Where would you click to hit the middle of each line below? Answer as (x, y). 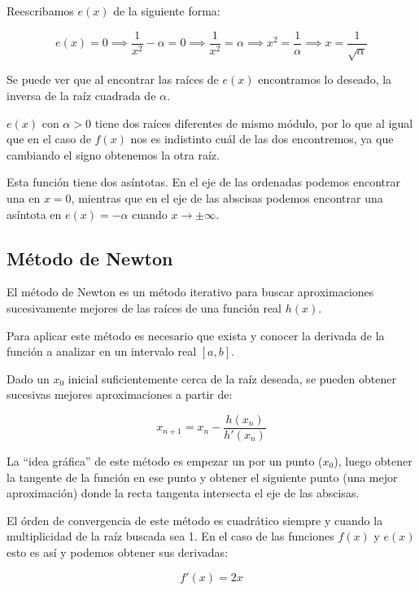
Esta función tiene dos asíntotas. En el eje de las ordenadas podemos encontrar (204, 182)
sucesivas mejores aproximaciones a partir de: (120, 394)
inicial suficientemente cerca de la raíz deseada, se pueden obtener (232, 378)
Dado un (28, 378)
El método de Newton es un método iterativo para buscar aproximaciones (190, 292)
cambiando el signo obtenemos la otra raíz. (113, 154)
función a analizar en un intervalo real (102, 351)
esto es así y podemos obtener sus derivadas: (118, 552)
